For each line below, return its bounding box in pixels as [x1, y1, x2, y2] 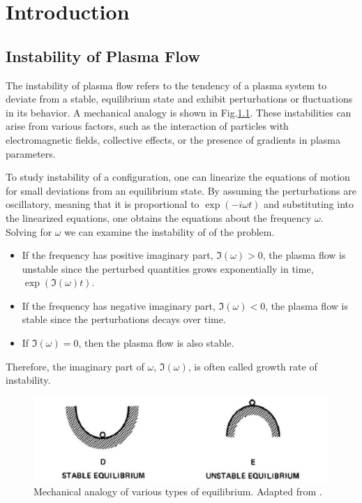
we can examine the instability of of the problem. [64, 224, 275, 239]
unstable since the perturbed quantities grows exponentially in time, [22, 261, 314, 276]
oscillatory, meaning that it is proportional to [6, 197, 199, 211]
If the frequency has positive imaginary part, [22, 248, 213, 262]
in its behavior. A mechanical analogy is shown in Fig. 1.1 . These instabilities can [6, 105, 352, 119]
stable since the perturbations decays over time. [22, 312, 226, 326]
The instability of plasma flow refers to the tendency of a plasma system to [6, 77, 327, 92]
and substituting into [264, 197, 354, 211]
